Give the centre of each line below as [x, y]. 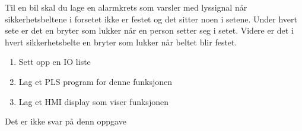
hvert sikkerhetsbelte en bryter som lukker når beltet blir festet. [121, 42]
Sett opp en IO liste [55, 62]
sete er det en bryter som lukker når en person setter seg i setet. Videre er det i [149, 30]
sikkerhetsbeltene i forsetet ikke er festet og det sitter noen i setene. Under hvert [151, 19]
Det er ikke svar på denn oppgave [66, 121]
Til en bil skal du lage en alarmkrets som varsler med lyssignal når [126, 7]
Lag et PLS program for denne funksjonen [96, 81]
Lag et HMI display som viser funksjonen [93, 101]
